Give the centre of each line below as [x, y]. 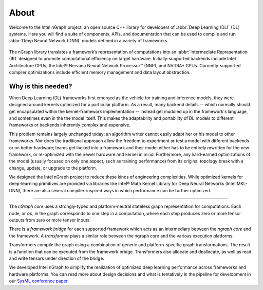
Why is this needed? [41, 86]
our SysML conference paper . [39, 281]
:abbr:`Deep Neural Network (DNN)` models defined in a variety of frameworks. [89, 41]
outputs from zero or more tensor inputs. [50, 220]
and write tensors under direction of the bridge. [57, 258]
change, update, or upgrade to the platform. [53, 168]
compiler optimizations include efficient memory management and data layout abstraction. [100, 72]
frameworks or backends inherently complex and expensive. [70, 125]
